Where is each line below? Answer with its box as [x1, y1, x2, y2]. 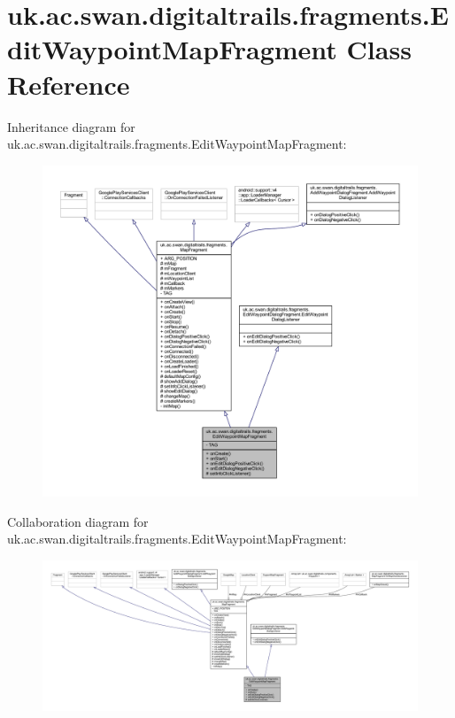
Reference [7, 66, 130, 102]
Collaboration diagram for [7, 512, 149, 530]
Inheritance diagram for [7, 117, 135, 135]
